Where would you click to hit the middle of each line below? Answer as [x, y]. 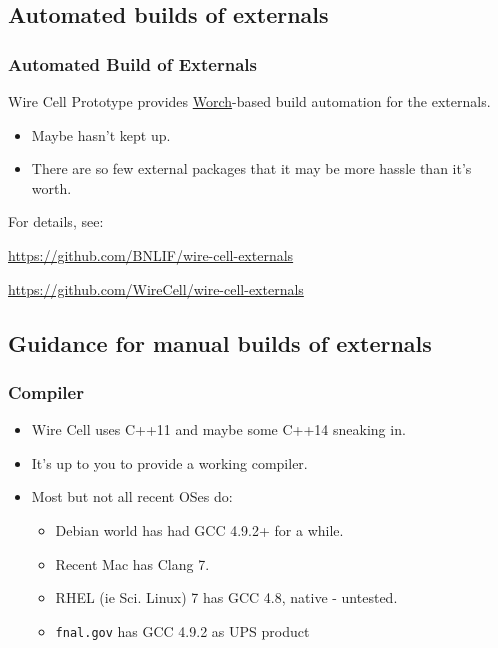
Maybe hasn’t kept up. [101, 134]
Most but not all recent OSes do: [132, 496]
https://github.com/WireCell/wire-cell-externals [156, 288]
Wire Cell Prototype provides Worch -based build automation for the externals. [249, 101]
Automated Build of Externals [132, 63]
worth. [51, 187]
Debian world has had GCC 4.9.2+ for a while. [199, 529]
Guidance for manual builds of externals [220, 342]
